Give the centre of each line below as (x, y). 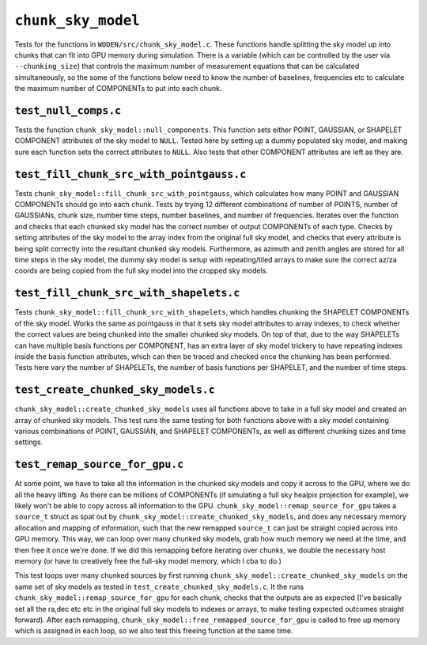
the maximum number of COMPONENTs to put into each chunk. (118, 89)
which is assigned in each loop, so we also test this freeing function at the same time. (154, 631)
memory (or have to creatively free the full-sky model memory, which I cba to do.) (148, 561)
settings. (29, 442)
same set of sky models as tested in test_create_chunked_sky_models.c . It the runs (159, 587)
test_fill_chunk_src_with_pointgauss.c (130, 174)
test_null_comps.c (68, 110)
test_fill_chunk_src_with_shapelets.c (127, 293)
